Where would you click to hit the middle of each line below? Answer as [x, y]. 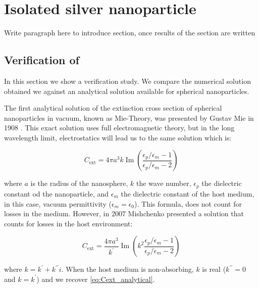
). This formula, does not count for [188, 203]
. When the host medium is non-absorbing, [127, 269]
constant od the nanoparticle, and [57, 193]
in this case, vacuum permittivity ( [58, 203]
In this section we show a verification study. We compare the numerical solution [127, 81]
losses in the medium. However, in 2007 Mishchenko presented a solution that [124, 213]
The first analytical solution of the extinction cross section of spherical [113, 108]
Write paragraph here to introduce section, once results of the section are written [130, 33]
